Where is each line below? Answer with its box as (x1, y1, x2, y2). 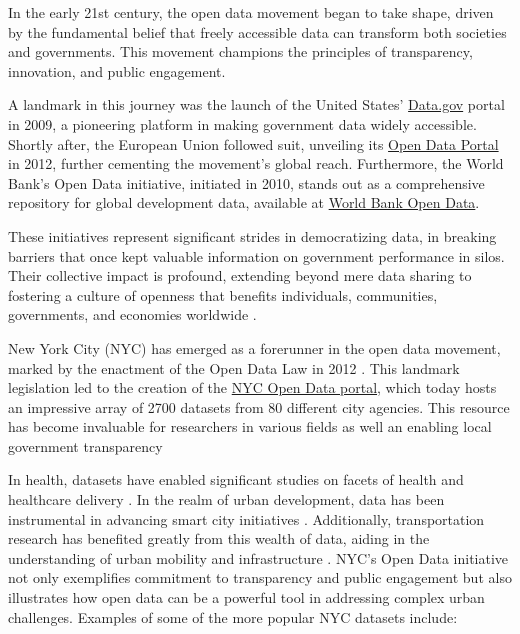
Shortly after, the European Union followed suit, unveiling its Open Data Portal (8, 133, 499, 154)
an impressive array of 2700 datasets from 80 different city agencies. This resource (8, 396, 510, 417)
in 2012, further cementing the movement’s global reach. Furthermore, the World (8, 153, 504, 174)
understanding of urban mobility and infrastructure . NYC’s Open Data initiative (8, 547, 509, 568)
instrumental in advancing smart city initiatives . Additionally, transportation (8, 508, 485, 529)
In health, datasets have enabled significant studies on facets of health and (8, 469, 464, 490)
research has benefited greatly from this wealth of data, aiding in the (8, 528, 430, 549)
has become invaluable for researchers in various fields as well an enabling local (8, 416, 492, 437)
